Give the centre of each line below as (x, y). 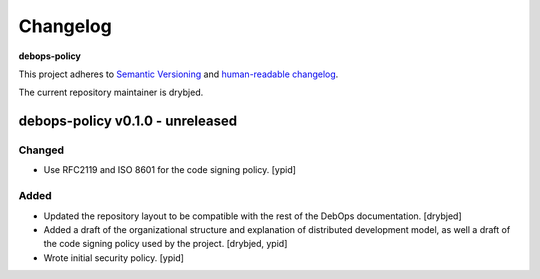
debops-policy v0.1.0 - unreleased (128, 121)
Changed (41, 150)
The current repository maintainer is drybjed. (111, 92)
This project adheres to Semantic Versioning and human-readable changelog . (178, 74)
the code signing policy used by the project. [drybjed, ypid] (165, 244)
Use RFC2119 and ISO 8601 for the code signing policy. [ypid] (170, 170)
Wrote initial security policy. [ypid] (114, 257)
